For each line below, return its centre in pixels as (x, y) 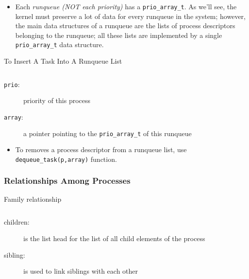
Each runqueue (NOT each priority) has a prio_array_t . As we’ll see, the (126, 6)
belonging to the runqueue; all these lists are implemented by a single (119, 35)
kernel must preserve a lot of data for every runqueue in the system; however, (131, 16)
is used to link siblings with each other (81, 271)
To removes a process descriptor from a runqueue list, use (101, 149)
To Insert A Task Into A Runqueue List (63, 61)
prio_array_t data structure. (59, 44)
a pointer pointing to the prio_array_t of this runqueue (108, 133)
